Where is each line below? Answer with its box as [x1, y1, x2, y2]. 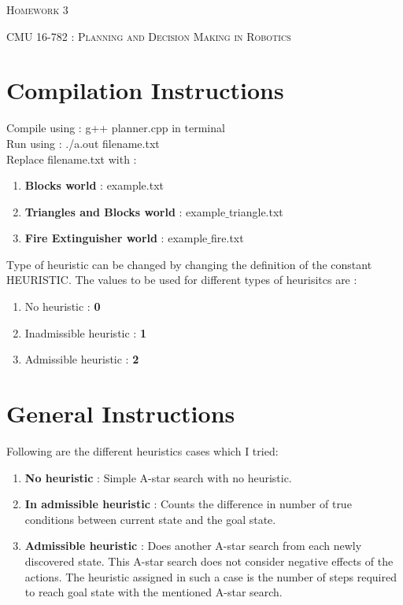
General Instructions [6, 397, 235, 430]
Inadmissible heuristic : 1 [24, 324, 146, 341]
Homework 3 [6, 2, 68, 17]
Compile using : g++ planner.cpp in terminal [6, 120, 225, 136]
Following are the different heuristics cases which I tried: [6, 442, 279, 459]
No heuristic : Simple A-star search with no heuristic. [24, 469, 292, 485]
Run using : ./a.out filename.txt [6, 135, 160, 151]
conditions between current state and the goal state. [24, 511, 276, 527]
